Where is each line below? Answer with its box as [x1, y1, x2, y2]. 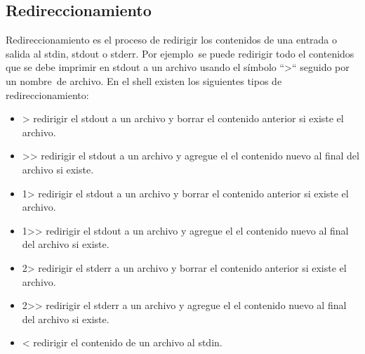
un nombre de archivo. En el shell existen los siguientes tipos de [6, 73, 282, 88]
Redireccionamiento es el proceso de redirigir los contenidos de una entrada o [6, 32, 338, 47]
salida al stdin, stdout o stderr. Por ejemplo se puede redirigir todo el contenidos [6, 46, 354, 60]
